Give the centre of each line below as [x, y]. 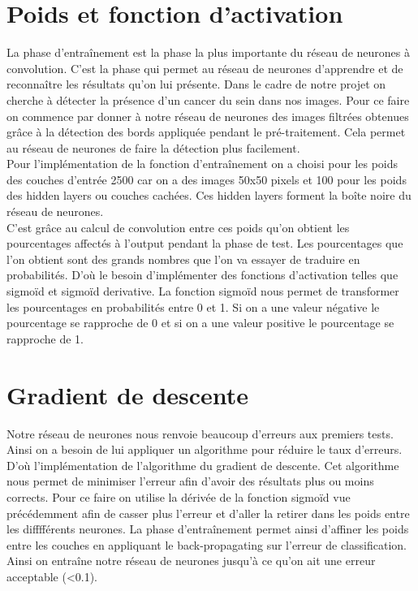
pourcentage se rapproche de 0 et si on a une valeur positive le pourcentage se [200, 323]
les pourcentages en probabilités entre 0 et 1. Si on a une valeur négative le [193, 306]
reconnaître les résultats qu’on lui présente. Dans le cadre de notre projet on [196, 84]
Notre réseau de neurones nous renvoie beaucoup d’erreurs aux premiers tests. [200, 433]
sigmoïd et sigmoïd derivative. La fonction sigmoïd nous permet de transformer [203, 291]
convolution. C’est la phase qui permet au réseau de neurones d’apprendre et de [205, 68]
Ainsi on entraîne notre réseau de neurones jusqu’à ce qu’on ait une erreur [191, 561]
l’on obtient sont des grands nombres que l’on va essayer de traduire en [183, 259]
